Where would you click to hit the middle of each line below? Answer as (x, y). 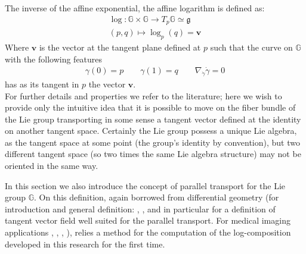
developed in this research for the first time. (85, 244)
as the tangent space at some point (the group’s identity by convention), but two (152, 142)
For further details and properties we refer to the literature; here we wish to (143, 95)
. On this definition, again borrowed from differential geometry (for (157, 197)
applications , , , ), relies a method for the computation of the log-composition (148, 232)
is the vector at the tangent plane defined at (120, 47)
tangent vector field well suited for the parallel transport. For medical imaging (148, 220)
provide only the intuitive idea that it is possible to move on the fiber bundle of (150, 107)
